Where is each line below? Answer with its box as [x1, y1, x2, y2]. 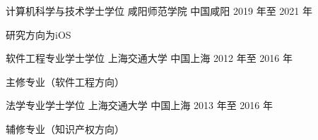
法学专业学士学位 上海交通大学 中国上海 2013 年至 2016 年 [6, 98, 273, 113]
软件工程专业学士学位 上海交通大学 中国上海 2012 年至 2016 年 [6, 51, 293, 65]
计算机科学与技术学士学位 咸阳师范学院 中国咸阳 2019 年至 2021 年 [6, 4, 313, 18]
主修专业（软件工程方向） [6, 74, 124, 89]
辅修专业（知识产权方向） [6, 121, 124, 136]
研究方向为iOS [6, 27, 71, 42]
